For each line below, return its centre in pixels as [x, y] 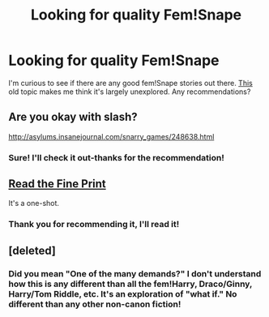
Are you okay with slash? [73, 117]
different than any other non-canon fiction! [95, 304]
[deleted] [32, 250]
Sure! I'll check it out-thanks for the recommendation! [117, 157]
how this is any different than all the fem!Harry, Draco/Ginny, [130, 284]
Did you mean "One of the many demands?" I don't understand [135, 273]
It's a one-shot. [34, 203]
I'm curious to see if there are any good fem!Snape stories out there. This [130, 83]
